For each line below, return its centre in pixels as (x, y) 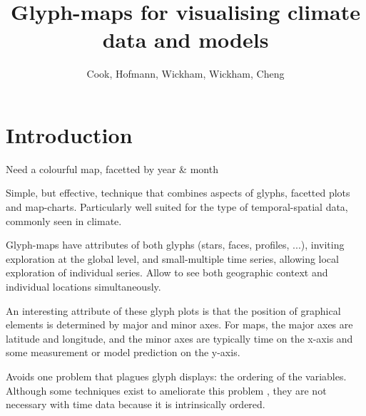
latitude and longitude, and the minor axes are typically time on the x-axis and (179, 338)
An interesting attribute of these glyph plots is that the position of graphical (173, 310)
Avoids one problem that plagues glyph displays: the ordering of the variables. (176, 376)
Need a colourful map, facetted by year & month (112, 168)
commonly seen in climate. (64, 220)
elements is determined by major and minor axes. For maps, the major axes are (179, 324)
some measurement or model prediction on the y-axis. (123, 352)
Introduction (69, 134)
